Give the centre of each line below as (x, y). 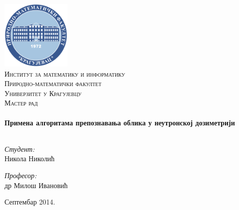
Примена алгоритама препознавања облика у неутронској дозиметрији (120, 122)
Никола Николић (30, 158)
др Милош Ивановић (36, 185)
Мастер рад (21, 103)
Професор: (21, 175)
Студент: (20, 149)
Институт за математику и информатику (65, 73)
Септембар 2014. (30, 202)
